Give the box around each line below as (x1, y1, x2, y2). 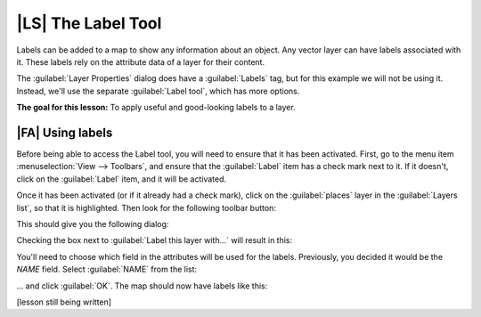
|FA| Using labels (16, 125, 113, 140)
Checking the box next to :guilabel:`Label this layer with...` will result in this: (16, 235, 293, 246)
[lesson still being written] (16, 297, 111, 307)
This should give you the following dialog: (16, 218, 169, 229)
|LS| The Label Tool (16, 13, 162, 33)
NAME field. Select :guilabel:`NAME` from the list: (16, 264, 198, 275)
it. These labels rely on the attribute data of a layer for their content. (16, 56, 265, 67)
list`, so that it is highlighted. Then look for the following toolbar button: (16, 202, 276, 213)
